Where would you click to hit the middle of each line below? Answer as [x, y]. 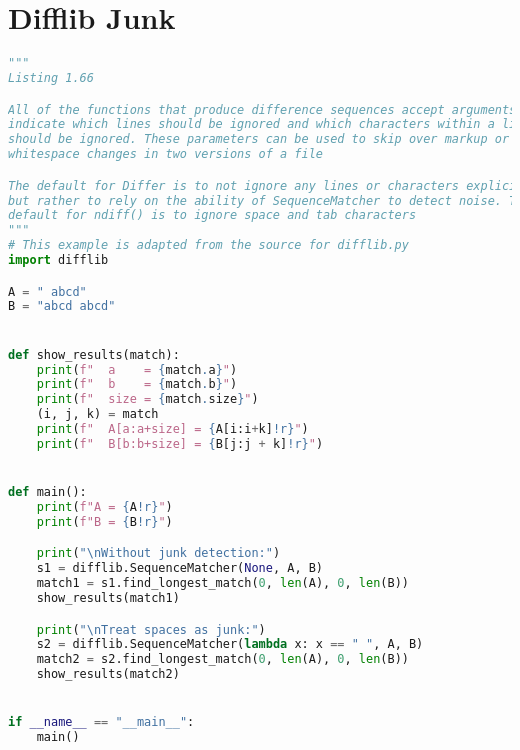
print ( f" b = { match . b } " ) [137, 384]
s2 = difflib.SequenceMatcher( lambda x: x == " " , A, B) [230, 644]
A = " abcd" [47, 291]
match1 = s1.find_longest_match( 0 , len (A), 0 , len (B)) [222, 583]
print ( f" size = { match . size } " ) [147, 399]
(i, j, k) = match [97, 414]
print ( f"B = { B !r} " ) [104, 521]
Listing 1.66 [51, 78]
